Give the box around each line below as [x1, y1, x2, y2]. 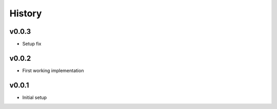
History [9, 8, 42, 19]
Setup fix [22, 41, 42, 47]
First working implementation [22, 67, 84, 74]
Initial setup [22, 94, 47, 100]
